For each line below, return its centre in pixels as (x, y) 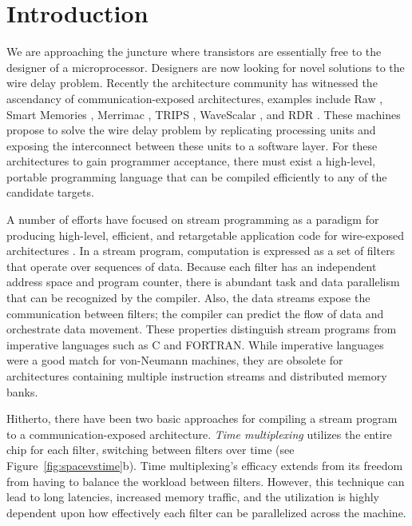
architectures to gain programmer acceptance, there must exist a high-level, (191, 161)
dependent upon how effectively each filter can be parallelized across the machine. (206, 512)
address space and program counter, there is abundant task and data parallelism (203, 282)
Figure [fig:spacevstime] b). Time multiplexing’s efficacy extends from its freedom (205, 465)
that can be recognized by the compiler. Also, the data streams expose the (188, 298)
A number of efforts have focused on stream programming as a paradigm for (193, 219)
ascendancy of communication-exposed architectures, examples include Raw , (195, 98)
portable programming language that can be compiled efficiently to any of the (197, 176)
